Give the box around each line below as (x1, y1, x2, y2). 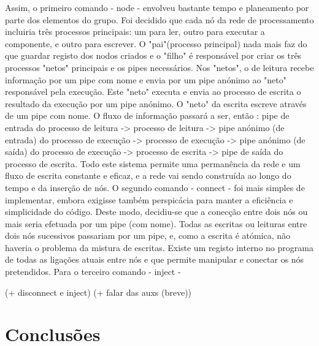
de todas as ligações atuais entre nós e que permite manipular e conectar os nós (5, 253, 304, 266)
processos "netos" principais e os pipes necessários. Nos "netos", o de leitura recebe (5, 61, 314, 73)
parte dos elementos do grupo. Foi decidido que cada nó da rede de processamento (5, 13, 314, 26)
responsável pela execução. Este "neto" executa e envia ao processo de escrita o (5, 85, 301, 98)
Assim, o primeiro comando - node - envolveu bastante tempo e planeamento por (5, 1, 309, 13)
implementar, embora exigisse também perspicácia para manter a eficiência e (5, 193, 293, 206)
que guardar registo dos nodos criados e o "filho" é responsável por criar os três (5, 49, 302, 62)
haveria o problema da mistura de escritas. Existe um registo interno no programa (5, 241, 313, 254)
